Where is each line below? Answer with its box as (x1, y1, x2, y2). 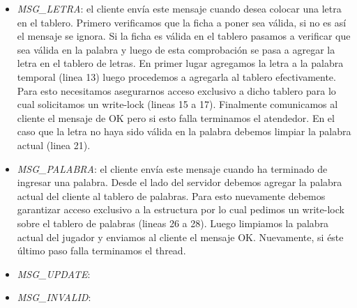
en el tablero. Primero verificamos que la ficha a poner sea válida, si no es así (17, 15, 347, 29)
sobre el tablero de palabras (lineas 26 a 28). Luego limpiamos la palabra (17, 215, 329, 230)
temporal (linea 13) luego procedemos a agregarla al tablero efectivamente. (17, 69, 336, 84)
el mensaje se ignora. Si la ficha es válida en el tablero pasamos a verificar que (17, 29, 351, 43)
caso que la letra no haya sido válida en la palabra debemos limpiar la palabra (17, 124, 351, 139)
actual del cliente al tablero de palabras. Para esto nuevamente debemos (17, 188, 326, 203)
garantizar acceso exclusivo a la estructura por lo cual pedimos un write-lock (17, 202, 344, 217)
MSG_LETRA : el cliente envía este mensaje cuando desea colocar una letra (17, 1, 342, 15)
